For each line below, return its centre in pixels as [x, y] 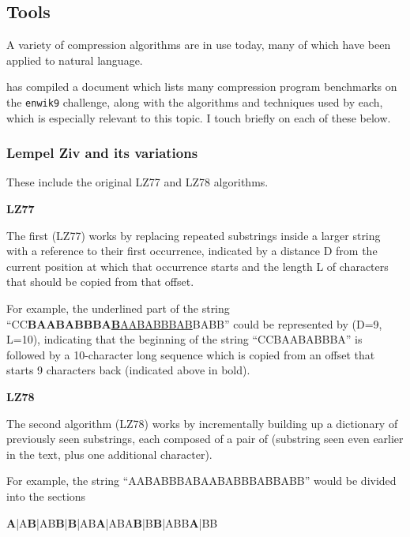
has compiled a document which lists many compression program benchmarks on [202, 86]
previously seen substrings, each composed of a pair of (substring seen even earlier [205, 439]
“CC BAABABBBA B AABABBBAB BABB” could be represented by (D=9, [194, 323]
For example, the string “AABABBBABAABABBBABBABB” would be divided [201, 481]
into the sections [46, 496]
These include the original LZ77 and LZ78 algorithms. [137, 182]
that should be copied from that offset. [100, 282]
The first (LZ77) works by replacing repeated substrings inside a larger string [194, 235]
